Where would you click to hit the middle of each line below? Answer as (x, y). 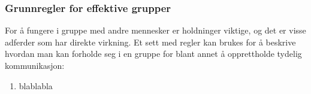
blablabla (36, 85)
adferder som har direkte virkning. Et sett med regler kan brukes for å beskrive (150, 42)
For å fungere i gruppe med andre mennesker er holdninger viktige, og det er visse (155, 30)
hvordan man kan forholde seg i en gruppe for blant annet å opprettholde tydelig (153, 54)
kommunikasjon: (35, 65)
